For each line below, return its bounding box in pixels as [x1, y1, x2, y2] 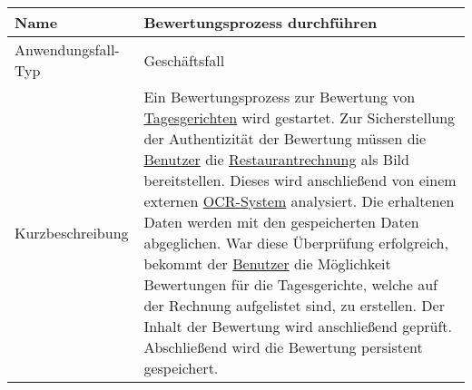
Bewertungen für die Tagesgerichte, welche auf [143, 274, 438, 295]
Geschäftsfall [143, 49, 225, 71]
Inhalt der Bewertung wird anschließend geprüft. [143, 316, 453, 336]
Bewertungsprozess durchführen [143, 12, 378, 33]
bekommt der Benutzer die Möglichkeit [143, 253, 391, 274]
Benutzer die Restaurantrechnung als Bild [143, 149, 409, 170]
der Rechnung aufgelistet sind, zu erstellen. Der [143, 295, 445, 316]
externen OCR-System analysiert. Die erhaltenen [143, 190, 455, 211]
